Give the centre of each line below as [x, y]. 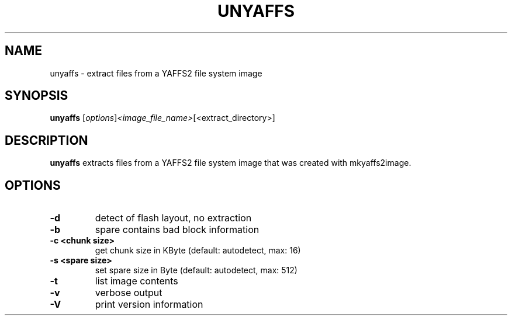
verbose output [129, 293]
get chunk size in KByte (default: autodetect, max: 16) [198, 251]
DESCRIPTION [46, 140]
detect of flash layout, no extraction [173, 218]
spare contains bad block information [177, 230]
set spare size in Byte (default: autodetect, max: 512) [196, 270]
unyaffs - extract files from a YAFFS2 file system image [156, 73]
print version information [149, 305]
